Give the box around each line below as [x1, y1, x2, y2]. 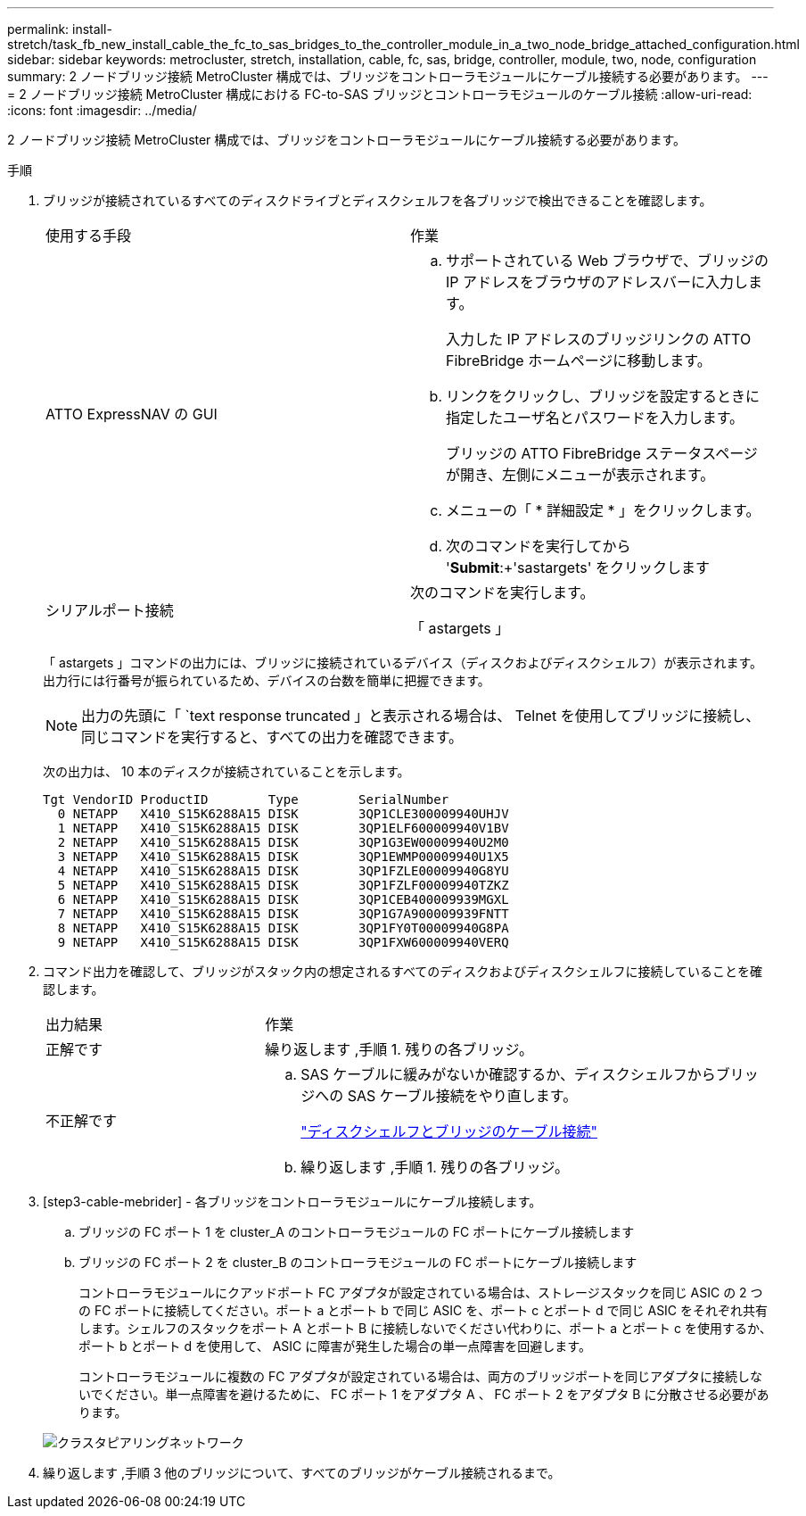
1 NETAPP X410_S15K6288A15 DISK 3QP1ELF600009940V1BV [57, 821, 509, 835]
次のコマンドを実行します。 [410, 584, 595, 601]
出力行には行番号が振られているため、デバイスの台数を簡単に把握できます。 [43, 673, 490, 688]
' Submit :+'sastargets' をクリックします [446, 559, 711, 576]
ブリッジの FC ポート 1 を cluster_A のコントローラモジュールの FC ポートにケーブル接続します [78, 1224, 635, 1239]
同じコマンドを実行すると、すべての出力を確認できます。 [81, 728, 464, 746]
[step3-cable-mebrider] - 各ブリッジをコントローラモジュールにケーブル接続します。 [43, 1194, 542, 1209]
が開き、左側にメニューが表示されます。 [446, 466, 715, 484]
